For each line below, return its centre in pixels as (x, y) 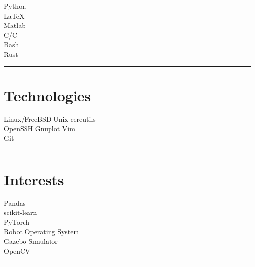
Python (15, 6)
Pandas (15, 202)
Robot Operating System (42, 231)
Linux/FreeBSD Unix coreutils (50, 119)
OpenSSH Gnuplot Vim (39, 128)
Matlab (15, 25)
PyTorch (17, 222)
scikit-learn (21, 212)
